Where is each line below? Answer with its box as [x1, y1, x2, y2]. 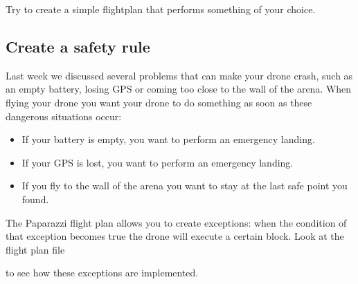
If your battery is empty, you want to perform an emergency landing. [21, 132, 315, 146]
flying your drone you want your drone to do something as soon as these [6, 95, 312, 109]
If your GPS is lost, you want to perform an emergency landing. [21, 155, 294, 169]
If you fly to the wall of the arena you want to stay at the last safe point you [21, 178, 348, 193]
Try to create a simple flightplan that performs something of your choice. [6, 2, 316, 16]
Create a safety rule [6, 35, 150, 57]
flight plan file [6, 242, 65, 256]
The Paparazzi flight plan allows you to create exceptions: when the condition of [6, 215, 347, 229]
